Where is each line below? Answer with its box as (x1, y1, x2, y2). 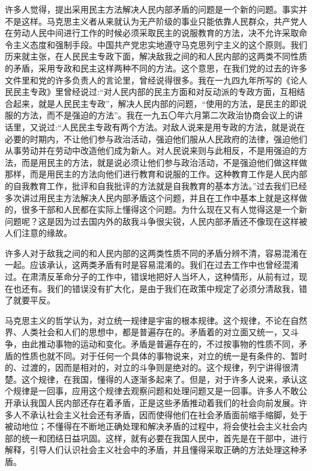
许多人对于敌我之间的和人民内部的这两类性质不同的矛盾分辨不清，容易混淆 (5, 246, 299, 259)
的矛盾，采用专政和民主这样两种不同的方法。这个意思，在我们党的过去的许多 (5, 61, 307, 74)
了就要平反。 (5, 294, 55, 306)
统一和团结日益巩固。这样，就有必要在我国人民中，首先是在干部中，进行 (21, 431, 307, 444)
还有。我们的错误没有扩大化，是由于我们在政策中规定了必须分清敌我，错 (21, 282, 307, 294)
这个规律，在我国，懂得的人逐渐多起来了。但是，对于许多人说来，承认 (21, 372, 299, 385)
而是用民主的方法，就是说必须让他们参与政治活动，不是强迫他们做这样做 (21, 156, 307, 168)
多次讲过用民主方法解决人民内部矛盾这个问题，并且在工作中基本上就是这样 (5, 191, 299, 204)
